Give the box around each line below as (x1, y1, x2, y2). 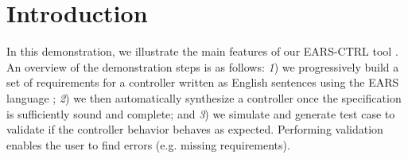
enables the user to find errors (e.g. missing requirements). (6, 136, 290, 153)
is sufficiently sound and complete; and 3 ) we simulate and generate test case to (6, 105, 395, 122)
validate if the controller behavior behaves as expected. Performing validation (6, 121, 383, 138)
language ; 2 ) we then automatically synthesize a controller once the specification (6, 89, 402, 106)
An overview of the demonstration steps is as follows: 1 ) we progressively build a (6, 58, 399, 75)
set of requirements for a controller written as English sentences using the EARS (6, 74, 399, 91)
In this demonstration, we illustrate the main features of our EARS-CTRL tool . (6, 43, 398, 60)
